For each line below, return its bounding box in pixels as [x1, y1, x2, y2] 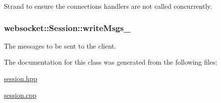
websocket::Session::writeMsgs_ [4, 21, 131, 34]
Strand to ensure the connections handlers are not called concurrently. [4, 1, 212, 11]
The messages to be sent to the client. [4, 40, 116, 51]
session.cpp [4, 89, 37, 100]
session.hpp [4, 73, 37, 83]
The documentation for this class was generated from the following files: [4, 57, 218, 67]
